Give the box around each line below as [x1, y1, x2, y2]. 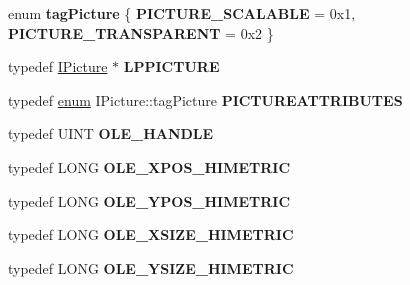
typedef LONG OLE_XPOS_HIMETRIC [8, 156, 291, 177]
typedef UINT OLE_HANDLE [8, 123, 214, 144]
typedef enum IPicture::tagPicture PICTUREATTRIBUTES [8, 89, 403, 110]
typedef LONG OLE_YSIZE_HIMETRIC [8, 257, 294, 278]
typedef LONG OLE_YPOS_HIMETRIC [8, 190, 291, 211]
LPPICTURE [123, 56, 220, 77]
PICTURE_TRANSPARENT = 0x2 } [8, 22, 274, 43]
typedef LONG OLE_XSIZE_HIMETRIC [8, 224, 294, 245]
